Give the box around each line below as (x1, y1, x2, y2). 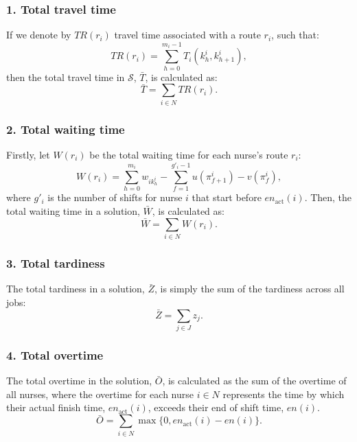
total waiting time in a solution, (6, 203, 140, 218)
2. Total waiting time (6, 120, 125, 137)
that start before (192, 190, 262, 205)
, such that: (271, 27, 319, 42)
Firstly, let (6, 147, 50, 161)
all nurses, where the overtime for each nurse (6, 386, 194, 401)
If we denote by (6, 27, 71, 42)
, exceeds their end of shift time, (148, 400, 284, 415)
